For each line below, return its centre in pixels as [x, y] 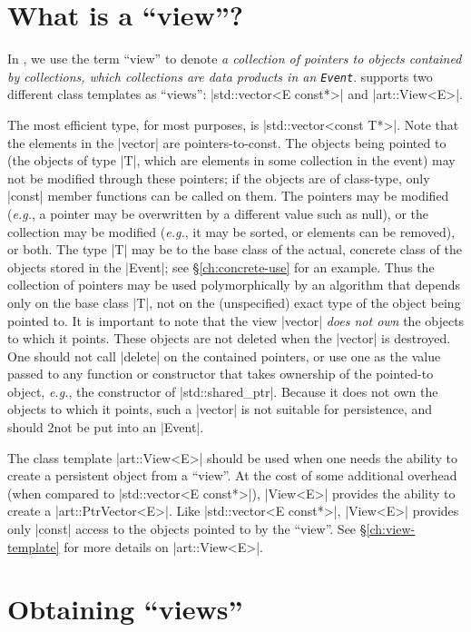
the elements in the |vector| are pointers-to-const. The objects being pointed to [227, 142]
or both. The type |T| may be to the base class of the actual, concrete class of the [235, 249]
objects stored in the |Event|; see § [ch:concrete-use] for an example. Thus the [221, 267]
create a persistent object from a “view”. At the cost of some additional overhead [232, 475]
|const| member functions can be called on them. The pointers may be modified [228, 196]
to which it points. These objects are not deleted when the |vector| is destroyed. [229, 338]
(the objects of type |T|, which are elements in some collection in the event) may [231, 160]
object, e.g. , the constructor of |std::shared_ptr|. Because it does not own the [223, 391]
